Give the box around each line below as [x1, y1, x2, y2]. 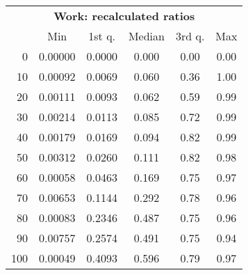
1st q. [88, 28, 116, 44]
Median [128, 28, 165, 44]
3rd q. [175, 28, 205, 44]
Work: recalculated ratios [53, 8, 195, 24]
